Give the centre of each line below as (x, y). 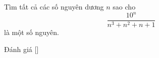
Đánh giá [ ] (21, 49)
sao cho (124, 6)
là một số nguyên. (32, 32)
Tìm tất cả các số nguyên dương (54, 6)
